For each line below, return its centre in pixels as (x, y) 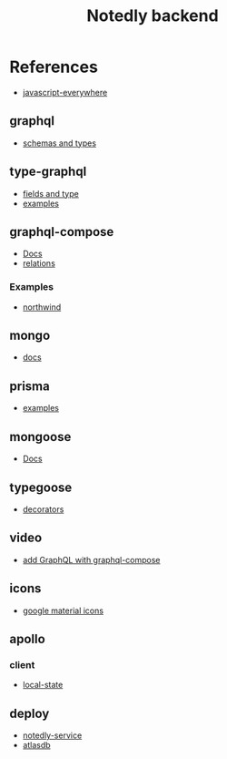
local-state (43, 685)
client (22, 664)
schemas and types (59, 143)
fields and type (50, 193)
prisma (30, 386)
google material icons (63, 610)
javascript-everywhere (65, 92)
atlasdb (37, 745)
